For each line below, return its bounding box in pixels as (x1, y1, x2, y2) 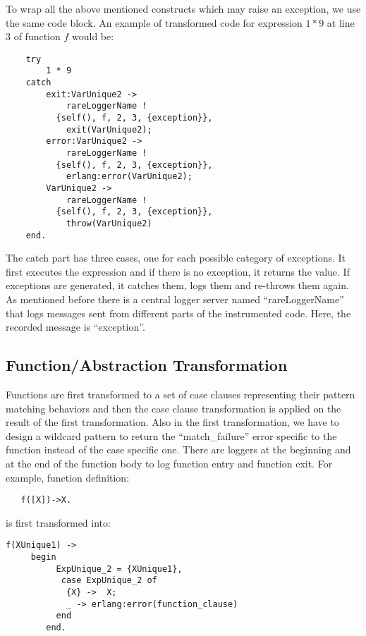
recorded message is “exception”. (6, 319, 145, 334)
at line (327, 15, 355, 30)
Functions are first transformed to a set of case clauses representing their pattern (6, 387, 355, 402)
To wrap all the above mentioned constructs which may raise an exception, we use (6, 1, 361, 16)
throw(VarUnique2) (66, 218, 152, 228)
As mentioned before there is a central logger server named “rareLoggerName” (6, 292, 344, 307)
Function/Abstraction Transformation (6, 354, 288, 376)
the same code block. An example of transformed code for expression (6, 15, 303, 30)
